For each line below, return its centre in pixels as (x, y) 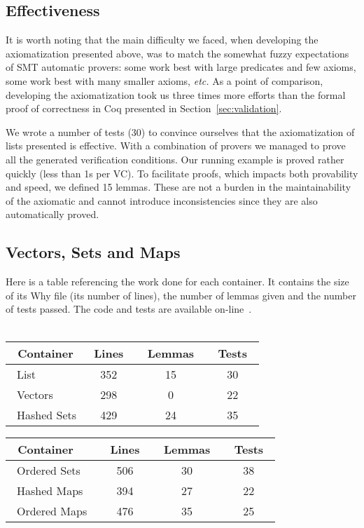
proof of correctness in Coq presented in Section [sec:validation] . (144, 108)
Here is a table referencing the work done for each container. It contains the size (177, 282)
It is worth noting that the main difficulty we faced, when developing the (162, 40)
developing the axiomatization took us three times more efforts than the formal (176, 94)
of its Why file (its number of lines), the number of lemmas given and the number (181, 295)
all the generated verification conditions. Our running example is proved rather (175, 159)
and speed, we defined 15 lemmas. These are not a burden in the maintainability (178, 187)
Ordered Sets (49, 470)
